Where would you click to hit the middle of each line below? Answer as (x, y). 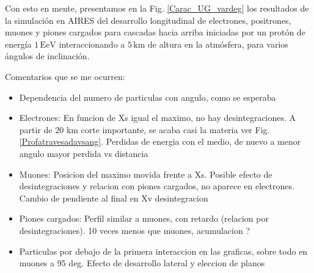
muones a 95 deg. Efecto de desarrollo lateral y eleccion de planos (142, 263)
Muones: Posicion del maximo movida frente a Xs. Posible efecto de (146, 174)
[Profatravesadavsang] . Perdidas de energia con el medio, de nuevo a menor (160, 141)
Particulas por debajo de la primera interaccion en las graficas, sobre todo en (163, 251)
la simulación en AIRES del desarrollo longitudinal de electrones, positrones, (148, 20)
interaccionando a (92, 44)
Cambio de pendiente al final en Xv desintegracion (114, 198)
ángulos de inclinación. (47, 56)
